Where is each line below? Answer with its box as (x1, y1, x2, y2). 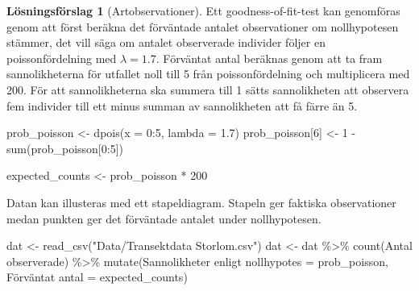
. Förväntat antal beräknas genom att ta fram (156, 49, 383, 66)
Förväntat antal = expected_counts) (6, 268, 188, 285)
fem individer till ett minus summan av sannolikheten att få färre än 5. (6, 97, 358, 114)
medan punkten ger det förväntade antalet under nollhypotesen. (6, 210, 322, 227)
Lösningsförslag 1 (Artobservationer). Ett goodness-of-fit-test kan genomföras (6, 2, 400, 19)
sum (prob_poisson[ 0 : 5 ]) (6, 139, 123, 156)
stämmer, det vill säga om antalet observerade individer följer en (6, 34, 326, 51)
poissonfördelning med (6, 49, 117, 66)
